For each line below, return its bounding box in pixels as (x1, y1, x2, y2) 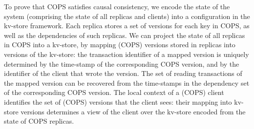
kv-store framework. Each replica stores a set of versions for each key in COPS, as (4, 20, 250, 31)
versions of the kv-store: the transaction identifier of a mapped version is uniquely (4, 49, 249, 59)
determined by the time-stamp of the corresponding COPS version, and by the (4, 58, 239, 69)
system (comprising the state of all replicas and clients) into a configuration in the (4, 11, 250, 21)
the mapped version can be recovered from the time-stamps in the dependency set (4, 77, 250, 88)
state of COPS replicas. (4, 116, 74, 126)
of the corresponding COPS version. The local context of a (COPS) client (4, 87, 224, 97)
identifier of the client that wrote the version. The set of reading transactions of (4, 68, 242, 78)
